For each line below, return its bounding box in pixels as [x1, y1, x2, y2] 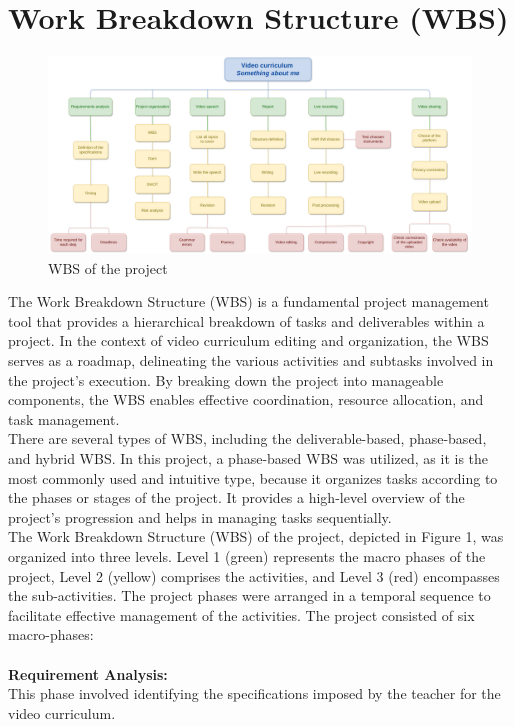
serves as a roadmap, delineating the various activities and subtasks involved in [8, 350, 494, 371]
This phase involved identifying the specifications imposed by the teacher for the [8, 683, 501, 704]
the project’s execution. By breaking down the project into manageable [8, 369, 444, 390]
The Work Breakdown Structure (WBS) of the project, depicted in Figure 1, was [8, 526, 504, 547]
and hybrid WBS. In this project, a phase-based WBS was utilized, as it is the [8, 447, 489, 468]
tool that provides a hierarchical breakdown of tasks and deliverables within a [8, 310, 485, 331]
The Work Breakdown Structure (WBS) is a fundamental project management [8, 291, 489, 312]
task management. [8, 408, 120, 429]
